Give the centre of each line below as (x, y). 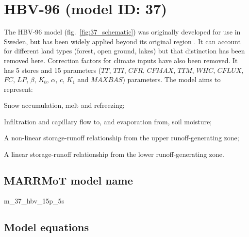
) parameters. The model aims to (172, 79)
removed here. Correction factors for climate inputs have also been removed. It (121, 60)
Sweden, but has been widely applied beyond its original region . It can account (122, 41)
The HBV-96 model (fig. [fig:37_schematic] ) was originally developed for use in (122, 32)
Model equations (46, 227)
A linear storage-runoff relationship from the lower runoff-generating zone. (114, 154)
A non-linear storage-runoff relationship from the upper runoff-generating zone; (122, 138)
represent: (18, 89)
